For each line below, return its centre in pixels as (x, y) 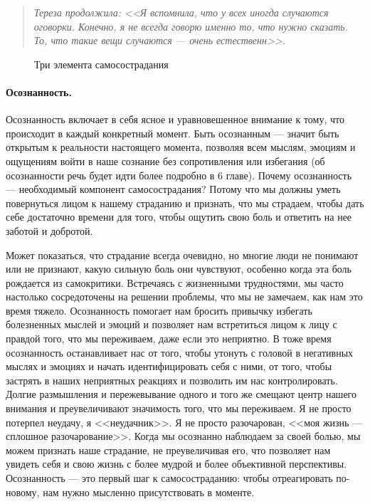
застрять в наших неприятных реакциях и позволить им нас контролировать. (172, 380)
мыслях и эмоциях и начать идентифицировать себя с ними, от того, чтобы (169, 366)
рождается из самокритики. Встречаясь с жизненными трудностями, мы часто (175, 282)
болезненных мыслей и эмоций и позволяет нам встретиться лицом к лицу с (171, 324)
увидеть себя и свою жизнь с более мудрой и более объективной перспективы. (176, 464)
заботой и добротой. (49, 230)
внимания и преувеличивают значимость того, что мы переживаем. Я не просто (179, 408)
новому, (23, 492)
